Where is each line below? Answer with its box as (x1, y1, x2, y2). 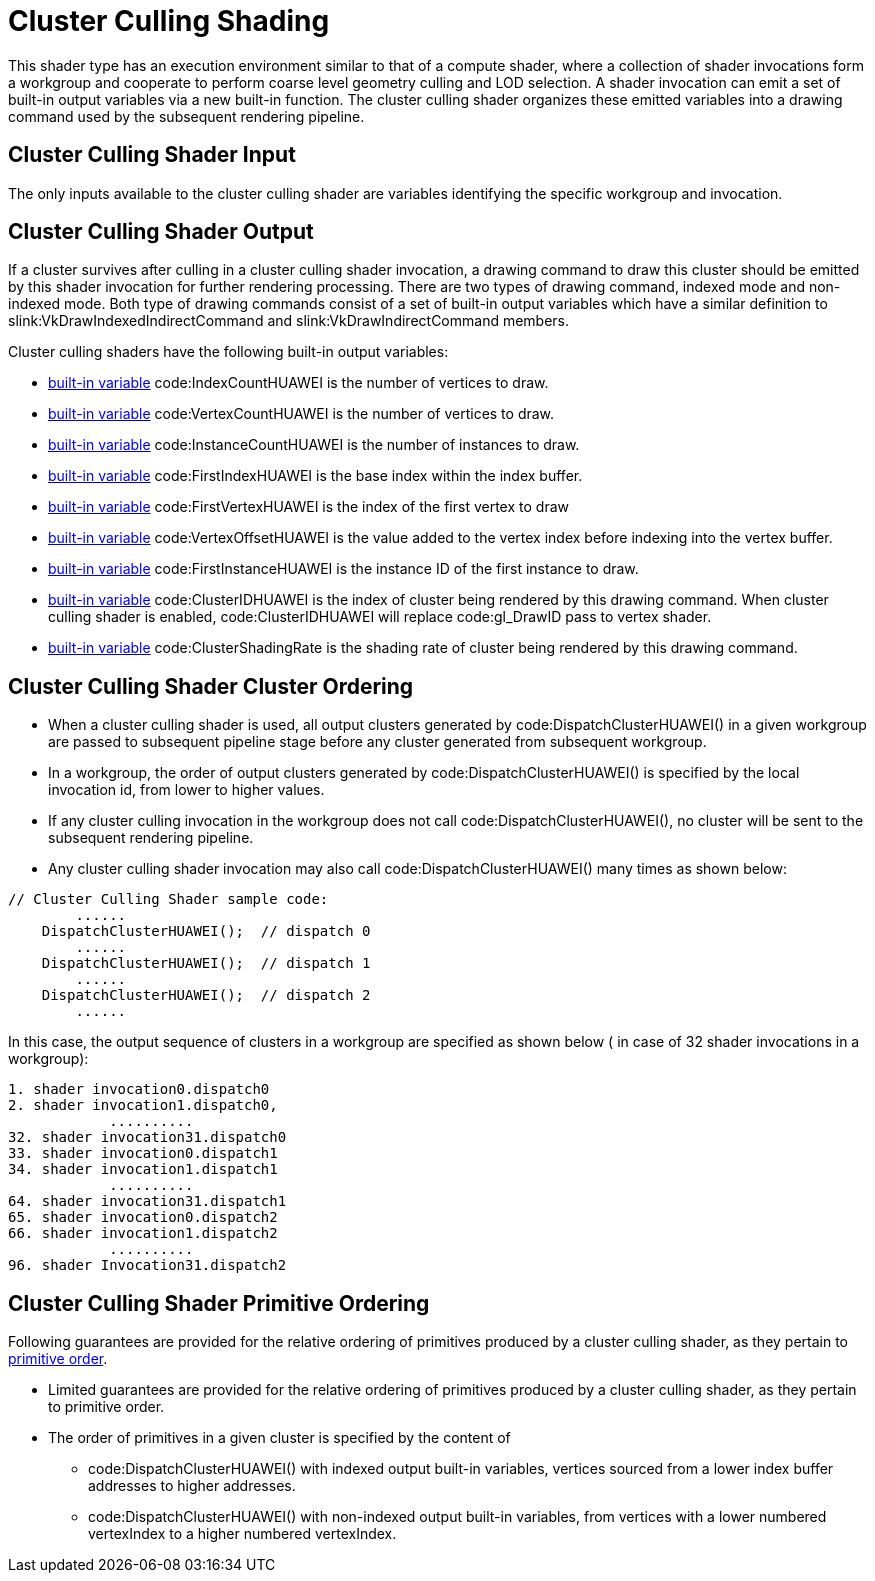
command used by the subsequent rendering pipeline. (8, 107, 365, 125)
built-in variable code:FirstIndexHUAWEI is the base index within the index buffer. (48, 467, 583, 485)
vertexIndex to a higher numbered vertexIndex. (88, 1525, 397, 1543)
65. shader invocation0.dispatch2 (8, 1209, 278, 1226)
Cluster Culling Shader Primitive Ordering (8, 1290, 430, 1316)
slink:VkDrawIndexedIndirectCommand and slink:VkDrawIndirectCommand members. (8, 312, 570, 330)
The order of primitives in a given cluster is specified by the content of (48, 1429, 511, 1447)
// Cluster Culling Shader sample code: (8, 891, 329, 908)
